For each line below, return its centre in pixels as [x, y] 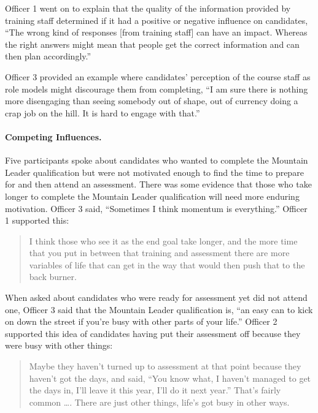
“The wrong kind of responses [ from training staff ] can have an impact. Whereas [156, 32]
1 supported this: [37, 220]
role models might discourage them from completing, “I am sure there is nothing [157, 89]
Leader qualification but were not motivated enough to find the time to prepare [154, 172]
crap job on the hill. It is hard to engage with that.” [103, 112]
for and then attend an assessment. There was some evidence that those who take [158, 184]
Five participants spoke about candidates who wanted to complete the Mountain [157, 160]
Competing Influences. [53, 136]
